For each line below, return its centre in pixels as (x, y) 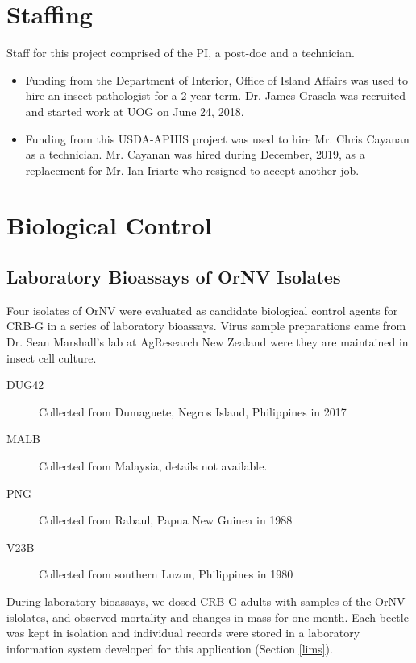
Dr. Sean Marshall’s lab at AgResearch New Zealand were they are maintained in (208, 342)
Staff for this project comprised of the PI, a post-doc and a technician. (181, 53)
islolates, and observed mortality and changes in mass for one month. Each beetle (208, 617)
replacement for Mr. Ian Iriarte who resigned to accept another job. (192, 170)
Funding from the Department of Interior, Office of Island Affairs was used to (216, 79)
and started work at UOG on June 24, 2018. (135, 111)
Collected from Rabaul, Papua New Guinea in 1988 (166, 520)
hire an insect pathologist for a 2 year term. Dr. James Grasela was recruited (216, 95)
